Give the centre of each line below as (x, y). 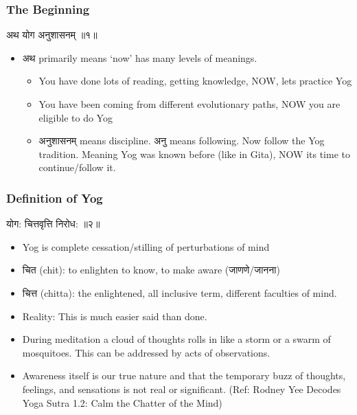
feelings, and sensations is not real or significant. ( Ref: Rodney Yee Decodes (182, 389)
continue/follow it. (77, 167)
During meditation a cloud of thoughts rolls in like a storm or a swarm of (176, 339)
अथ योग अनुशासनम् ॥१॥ (52, 35)
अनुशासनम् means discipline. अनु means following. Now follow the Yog (182, 141)
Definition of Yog (55, 198)
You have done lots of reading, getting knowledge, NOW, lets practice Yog (195, 81)
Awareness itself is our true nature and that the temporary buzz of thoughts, (184, 375)
